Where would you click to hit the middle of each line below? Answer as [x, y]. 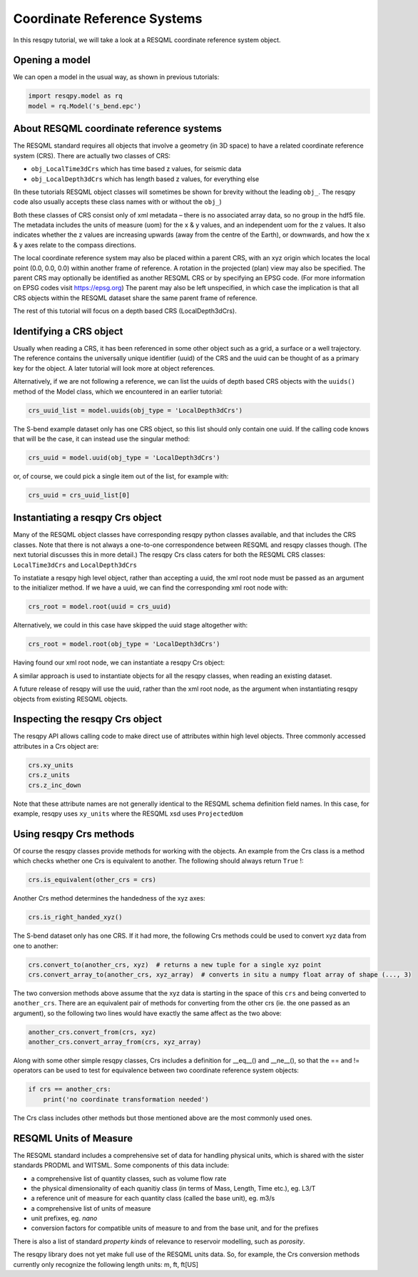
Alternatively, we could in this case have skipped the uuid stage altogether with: [131, 625]
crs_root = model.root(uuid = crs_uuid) [100, 607]
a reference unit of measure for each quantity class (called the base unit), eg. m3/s [153, 1199]
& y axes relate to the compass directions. [75, 245]
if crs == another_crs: [70, 1089]
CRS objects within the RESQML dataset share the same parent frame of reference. [136, 298]
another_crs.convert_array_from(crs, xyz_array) [115, 1042]
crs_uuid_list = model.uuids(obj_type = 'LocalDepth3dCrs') [136, 410]
